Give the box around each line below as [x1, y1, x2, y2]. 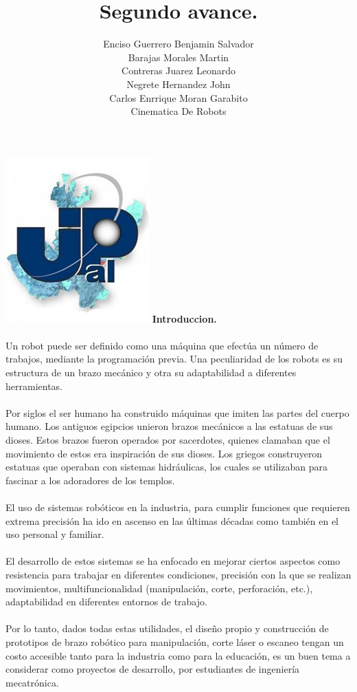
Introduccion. [152, 311, 217, 325]
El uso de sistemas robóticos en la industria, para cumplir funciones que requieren [5, 500, 350, 514]
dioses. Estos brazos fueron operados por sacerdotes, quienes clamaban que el [5, 433, 330, 447]
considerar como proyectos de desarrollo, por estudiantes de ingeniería [5, 662, 300, 676]
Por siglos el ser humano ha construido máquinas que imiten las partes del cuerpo [5, 405, 349, 420]
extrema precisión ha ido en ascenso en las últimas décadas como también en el [5, 513, 339, 528]
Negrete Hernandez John [126, 76, 231, 91]
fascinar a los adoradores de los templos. [5, 473, 175, 487]
